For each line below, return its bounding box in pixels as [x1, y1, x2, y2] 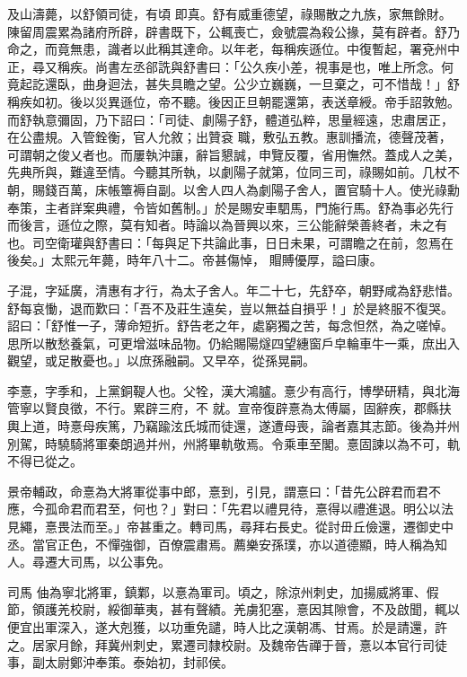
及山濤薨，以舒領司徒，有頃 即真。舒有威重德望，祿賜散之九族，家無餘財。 [7, 4, 452, 22]
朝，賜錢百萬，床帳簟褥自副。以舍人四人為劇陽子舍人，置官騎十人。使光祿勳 [7, 180, 460, 198]
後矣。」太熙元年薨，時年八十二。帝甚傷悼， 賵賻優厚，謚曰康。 [7, 251, 383, 269]
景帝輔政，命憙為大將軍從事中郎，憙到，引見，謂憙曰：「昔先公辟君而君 [7, 481, 428, 500]
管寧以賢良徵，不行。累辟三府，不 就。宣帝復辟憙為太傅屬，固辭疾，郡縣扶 [7, 399, 452, 418]
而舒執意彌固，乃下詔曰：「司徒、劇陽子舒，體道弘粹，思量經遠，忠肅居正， [7, 110, 454, 128]
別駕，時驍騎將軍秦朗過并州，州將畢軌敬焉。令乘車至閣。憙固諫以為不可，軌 [7, 434, 460, 453]
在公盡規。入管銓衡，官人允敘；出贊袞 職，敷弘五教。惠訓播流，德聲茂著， [7, 127, 452, 146]
